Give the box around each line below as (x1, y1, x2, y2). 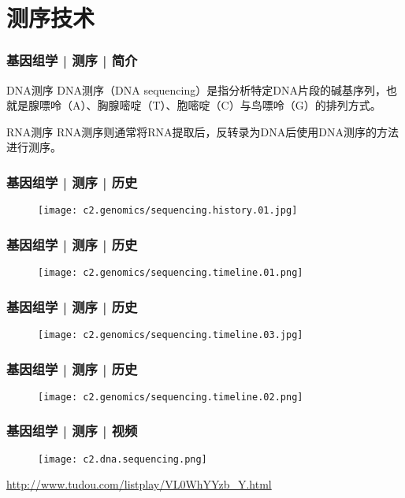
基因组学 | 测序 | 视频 (6, 421, 138, 440)
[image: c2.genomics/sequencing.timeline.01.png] (38, 267, 303, 279)
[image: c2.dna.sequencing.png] (38, 453, 207, 465)
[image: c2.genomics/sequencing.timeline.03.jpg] (38, 329, 303, 340)
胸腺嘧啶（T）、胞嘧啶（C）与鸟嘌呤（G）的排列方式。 (97, 97, 381, 113)
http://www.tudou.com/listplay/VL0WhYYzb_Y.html (6, 476, 272, 492)
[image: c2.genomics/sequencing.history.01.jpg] (38, 205, 298, 217)
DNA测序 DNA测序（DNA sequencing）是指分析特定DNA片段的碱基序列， (6, 81, 386, 98)
